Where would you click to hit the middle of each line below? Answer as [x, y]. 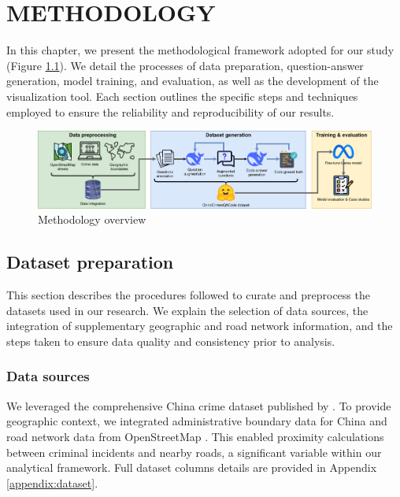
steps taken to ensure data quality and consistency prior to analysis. [171, 341]
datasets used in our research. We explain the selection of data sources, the [187, 310]
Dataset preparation [90, 262]
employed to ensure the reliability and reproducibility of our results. [170, 111]
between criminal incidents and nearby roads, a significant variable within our [194, 452]
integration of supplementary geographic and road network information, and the [200, 326]
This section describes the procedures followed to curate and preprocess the [188, 295]
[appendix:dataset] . [52, 482]
